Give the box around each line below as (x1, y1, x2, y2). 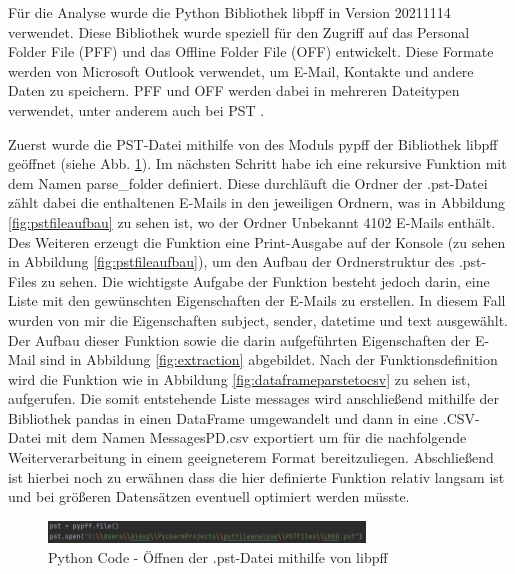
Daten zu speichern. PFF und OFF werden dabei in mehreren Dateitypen (8, 80, 460, 101)
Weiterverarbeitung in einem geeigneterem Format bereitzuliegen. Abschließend (8, 447, 494, 468)
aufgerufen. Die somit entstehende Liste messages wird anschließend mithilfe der (8, 388, 500, 409)
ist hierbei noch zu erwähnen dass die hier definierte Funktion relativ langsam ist (8, 466, 505, 487)
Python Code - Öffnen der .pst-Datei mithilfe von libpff (48, 546, 388, 567)
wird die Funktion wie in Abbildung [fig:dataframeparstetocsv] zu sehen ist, (8, 368, 471, 389)
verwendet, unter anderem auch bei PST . (8, 99, 265, 120)
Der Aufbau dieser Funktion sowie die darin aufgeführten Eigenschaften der (8, 329, 471, 350)
